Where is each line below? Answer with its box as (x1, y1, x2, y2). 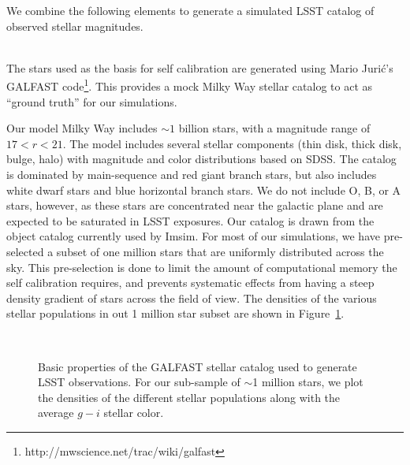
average (38, 404, 74, 421)
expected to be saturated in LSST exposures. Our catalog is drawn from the (6, 212, 375, 229)
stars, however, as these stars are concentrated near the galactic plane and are (6, 197, 383, 214)
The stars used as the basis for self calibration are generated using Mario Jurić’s (6, 59, 393, 76)
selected (6, 243, 44, 259)
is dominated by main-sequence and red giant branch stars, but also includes (6, 166, 377, 182)
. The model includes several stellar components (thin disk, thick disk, (62, 135, 402, 151)
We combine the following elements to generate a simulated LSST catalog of (6, 2, 375, 18)
